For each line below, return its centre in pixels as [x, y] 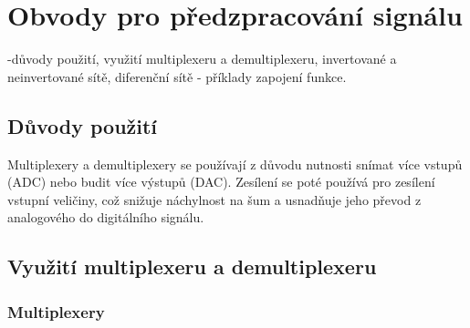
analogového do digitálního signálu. [106, 217]
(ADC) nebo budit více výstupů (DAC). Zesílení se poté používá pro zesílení [221, 182]
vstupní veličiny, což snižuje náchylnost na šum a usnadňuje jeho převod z [214, 199]
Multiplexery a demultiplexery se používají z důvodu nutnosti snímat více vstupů [235, 164]
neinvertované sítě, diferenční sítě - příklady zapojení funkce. [177, 76]
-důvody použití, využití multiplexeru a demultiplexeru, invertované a [202, 59]
